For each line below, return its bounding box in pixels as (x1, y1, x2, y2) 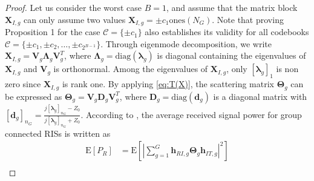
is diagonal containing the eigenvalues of (157, 49, 306, 62)
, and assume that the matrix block (166, 1, 298, 13)
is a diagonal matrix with (213, 90, 307, 102)
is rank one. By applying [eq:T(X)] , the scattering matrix (62, 77, 275, 90)
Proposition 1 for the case (5, 25, 100, 38)
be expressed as (5, 90, 62, 102)
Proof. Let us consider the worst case (5, 1, 142, 13)
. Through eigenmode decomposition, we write (100, 37, 272, 50)
